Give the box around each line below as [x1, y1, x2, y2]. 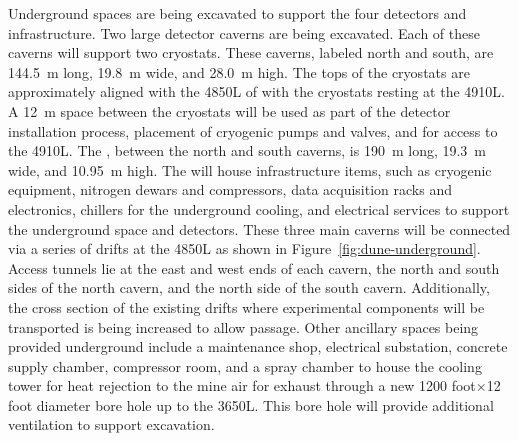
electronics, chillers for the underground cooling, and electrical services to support [8, 198, 510, 219]
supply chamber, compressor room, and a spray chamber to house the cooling [8, 355, 482, 376]
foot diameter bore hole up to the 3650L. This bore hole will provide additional [8, 394, 494, 415]
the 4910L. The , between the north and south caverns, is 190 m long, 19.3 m [8, 140, 487, 161]
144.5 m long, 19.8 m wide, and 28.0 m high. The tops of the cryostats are [8, 61, 470, 82]
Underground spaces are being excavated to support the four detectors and [8, 3, 467, 23]
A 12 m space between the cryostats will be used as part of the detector [8, 100, 451, 121]
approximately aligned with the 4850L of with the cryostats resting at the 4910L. [8, 81, 505, 102]
